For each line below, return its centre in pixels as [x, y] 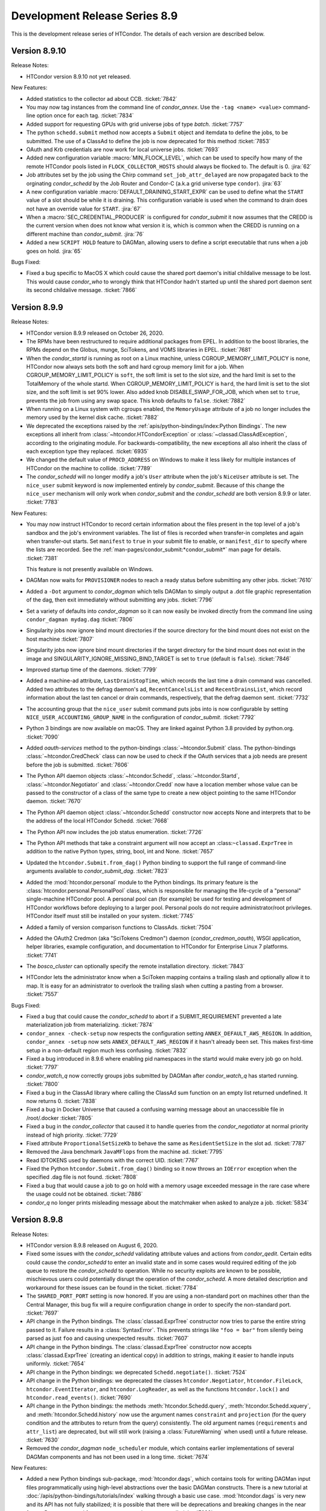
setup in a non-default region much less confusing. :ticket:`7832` [107, 1050]
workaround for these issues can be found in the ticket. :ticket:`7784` [112, 1287]
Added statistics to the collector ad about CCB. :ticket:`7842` [102, 99]
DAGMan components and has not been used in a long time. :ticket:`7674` [118, 1457]
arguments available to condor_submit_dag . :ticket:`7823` [97, 871]
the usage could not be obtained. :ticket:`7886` [85, 1194]
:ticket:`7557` [43, 994]
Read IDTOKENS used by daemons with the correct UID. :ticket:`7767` [113, 1160]
